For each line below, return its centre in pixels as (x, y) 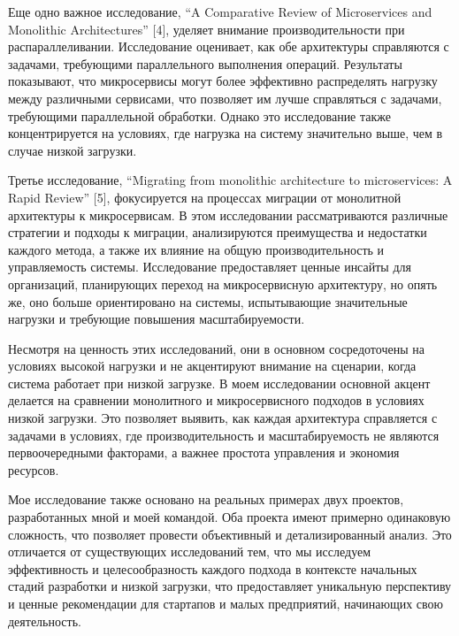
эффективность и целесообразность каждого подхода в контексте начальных (213, 568)
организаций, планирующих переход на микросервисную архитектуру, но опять (223, 284)
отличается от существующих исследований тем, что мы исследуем (190, 552)
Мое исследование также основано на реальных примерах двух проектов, (206, 499)
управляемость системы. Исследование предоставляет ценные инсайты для (210, 267)
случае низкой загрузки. (73, 150)
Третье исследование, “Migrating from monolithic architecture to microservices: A (230, 180)
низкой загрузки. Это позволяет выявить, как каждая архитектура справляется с (223, 418)
